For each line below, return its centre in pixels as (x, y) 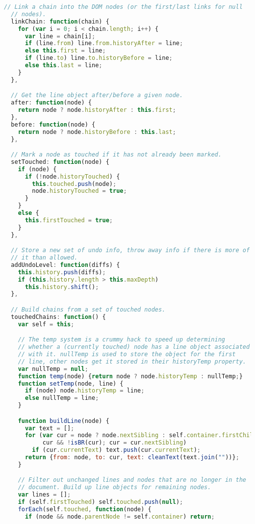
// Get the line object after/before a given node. (97, 95)
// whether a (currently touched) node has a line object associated (134, 347)
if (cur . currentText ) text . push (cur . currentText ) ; (116, 450)
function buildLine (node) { (64, 421)
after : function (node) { (51, 103)
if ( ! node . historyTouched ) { (72, 176)
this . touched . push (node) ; (74, 184)
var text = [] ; (50, 428)
